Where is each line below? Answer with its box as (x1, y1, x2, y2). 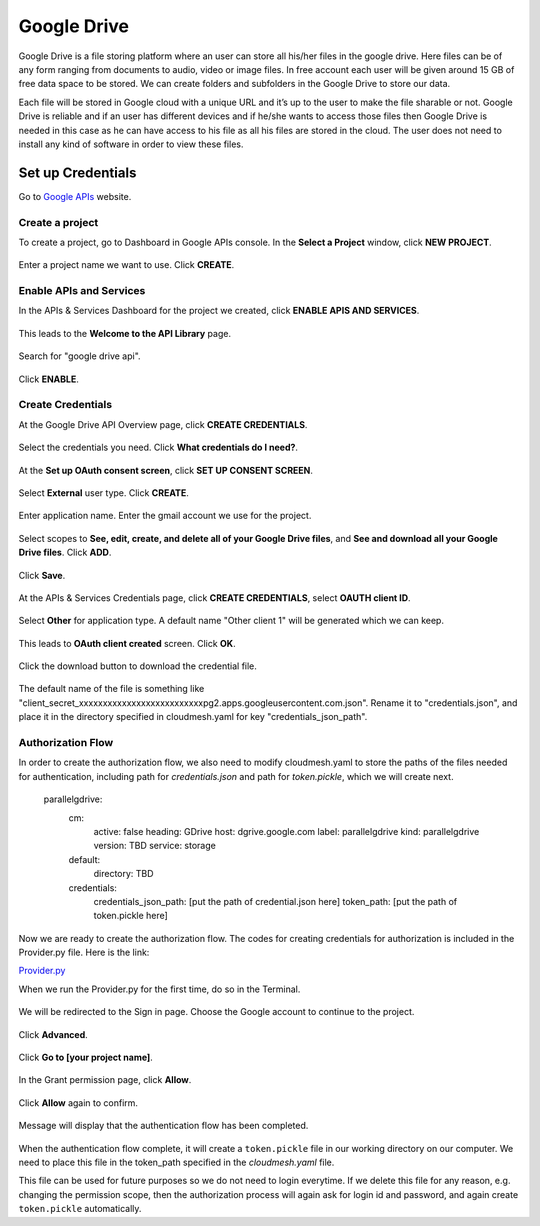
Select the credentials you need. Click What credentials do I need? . (18, 441, 299, 454)
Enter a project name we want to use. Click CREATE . (18, 259, 235, 271)
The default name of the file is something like (18, 683, 205, 695)
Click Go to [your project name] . (18, 1051, 154, 1064)
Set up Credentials (18, 164, 137, 181)
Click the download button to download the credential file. (18, 660, 257, 672)
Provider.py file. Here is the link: (18, 946, 150, 959)
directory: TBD (93, 868, 154, 880)
